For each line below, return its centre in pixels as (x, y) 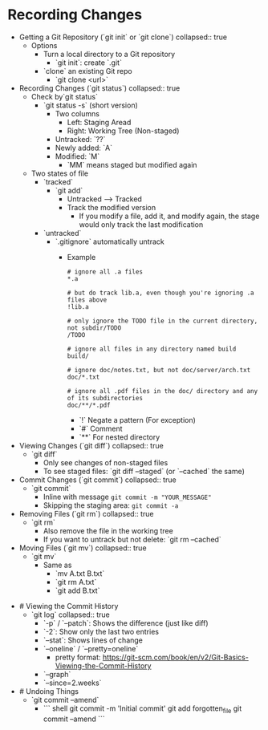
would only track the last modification (141, 224)
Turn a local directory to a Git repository (109, 54)
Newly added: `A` (84, 148)
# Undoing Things (49, 691)
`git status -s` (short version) (90, 105)
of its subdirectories (105, 398)
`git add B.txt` (77, 590)
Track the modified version (112, 207)
